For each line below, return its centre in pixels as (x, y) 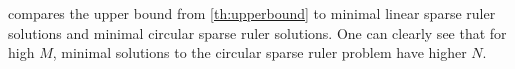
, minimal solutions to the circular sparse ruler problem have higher (259, 52)
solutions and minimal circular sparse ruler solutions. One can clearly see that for (257, 32)
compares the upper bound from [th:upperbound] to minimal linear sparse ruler (252, 13)
